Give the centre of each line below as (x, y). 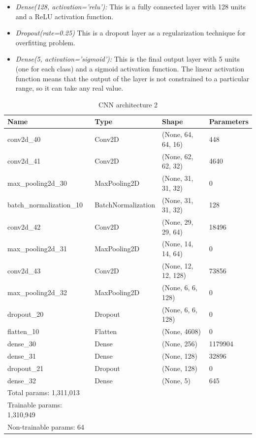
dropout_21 (26, 368)
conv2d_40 (24, 139)
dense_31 (22, 355)
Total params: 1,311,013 (44, 392)
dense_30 (22, 343)
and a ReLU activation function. (64, 16)
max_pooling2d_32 (37, 292)
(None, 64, (177, 134)
